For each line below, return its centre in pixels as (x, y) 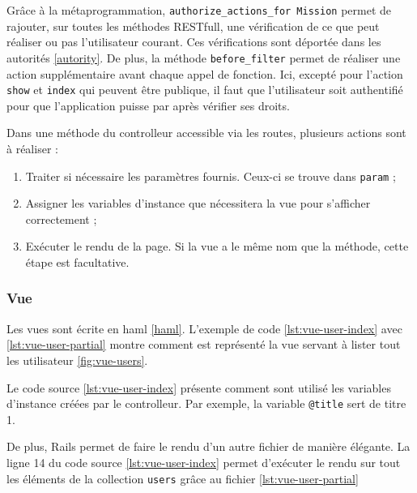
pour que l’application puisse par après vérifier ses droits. (148, 105)
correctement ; (61, 219)
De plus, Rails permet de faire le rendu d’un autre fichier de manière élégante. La (208, 446)
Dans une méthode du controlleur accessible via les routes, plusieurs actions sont (206, 133)
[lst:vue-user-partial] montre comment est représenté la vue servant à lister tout (204, 344)
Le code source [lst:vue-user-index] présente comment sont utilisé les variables (199, 387)
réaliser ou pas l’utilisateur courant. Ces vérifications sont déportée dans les (194, 42)
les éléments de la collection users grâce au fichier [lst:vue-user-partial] (183, 478)
